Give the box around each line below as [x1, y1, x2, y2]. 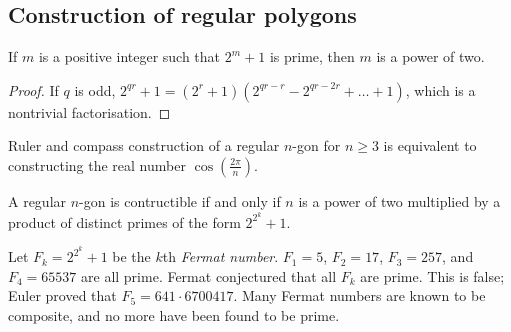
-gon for [292, 135, 341, 156]
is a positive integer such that [38, 46, 221, 67]
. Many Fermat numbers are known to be [233, 285, 486, 306]
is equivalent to [383, 135, 477, 156]
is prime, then [269, 46, 355, 67]
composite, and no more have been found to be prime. [8, 305, 340, 326]
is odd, [74, 79, 116, 100]
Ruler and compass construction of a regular [8, 135, 280, 156]
